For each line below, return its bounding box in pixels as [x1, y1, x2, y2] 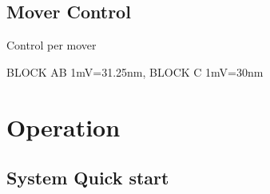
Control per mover [6, 37, 97, 53]
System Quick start [6, 165, 169, 190]
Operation [6, 110, 121, 143]
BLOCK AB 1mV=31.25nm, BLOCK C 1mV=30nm [6, 63, 264, 80]
